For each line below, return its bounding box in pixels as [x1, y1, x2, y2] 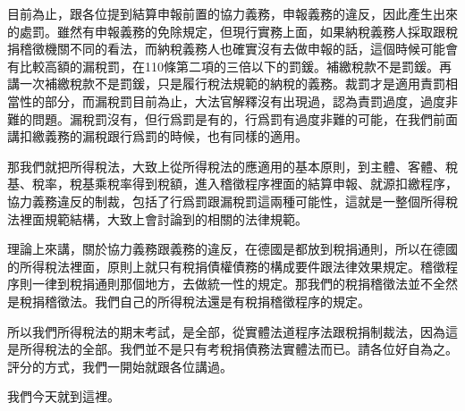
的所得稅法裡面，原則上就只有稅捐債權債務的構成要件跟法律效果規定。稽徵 [7, 256, 445, 275]
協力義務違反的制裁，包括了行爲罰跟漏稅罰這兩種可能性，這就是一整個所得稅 [7, 191, 458, 210]
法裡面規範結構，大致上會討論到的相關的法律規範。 [7, 209, 308, 228]
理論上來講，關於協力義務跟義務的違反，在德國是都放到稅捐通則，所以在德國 [7, 239, 458, 258]
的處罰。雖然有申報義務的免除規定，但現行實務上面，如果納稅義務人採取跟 [7, 21, 445, 40]
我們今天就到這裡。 [7, 387, 120, 406]
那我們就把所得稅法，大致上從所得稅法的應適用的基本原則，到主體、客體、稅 [7, 156, 458, 175]
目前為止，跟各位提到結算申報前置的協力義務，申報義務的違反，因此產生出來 [7, 4, 458, 22]
